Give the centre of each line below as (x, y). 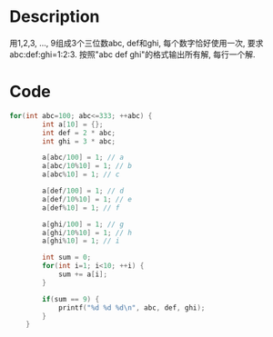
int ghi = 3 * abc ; (79, 141)
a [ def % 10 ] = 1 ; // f (81, 208)
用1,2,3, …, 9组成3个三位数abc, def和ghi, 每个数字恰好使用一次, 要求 (136, 43)
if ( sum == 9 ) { (71, 299)
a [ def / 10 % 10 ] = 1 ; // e (87, 199)
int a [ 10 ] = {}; (73, 124)
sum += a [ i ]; (82, 274)
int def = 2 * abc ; (79, 133)
